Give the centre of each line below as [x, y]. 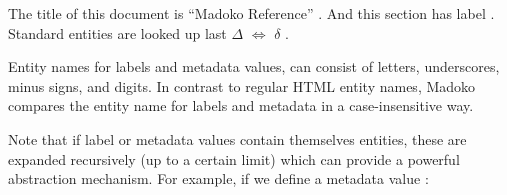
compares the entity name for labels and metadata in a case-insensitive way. [241, 105]
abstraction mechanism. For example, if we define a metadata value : [218, 178]
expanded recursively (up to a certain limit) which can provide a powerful [234, 158]
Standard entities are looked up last [117, 32]
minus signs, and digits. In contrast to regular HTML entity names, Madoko [242, 85]
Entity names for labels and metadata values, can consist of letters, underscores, [254, 66]
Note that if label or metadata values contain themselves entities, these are [237, 138]
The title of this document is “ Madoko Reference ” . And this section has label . [251, 13]
